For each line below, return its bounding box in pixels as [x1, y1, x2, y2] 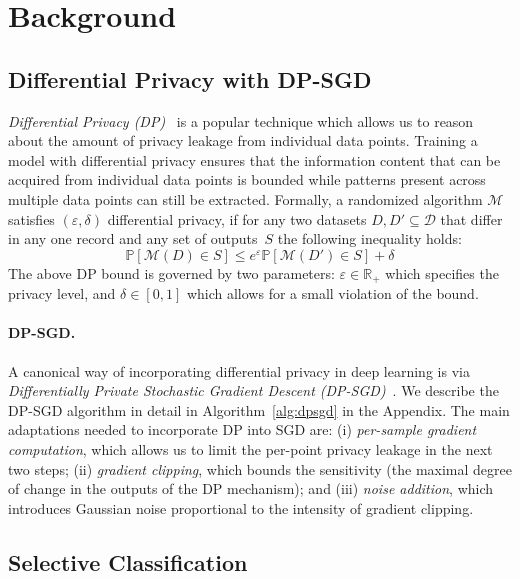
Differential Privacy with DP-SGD [8, 63, 372, 94]
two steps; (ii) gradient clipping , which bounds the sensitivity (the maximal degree [8, 458, 512, 479]
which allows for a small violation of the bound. [186, 283, 479, 304]
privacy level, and [8, 283, 116, 304]
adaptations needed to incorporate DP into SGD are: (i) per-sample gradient [8, 419, 477, 440]
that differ [440, 208, 503, 229]
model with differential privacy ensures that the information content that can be [8, 149, 501, 170]
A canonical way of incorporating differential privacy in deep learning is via [8, 360, 470, 381]
